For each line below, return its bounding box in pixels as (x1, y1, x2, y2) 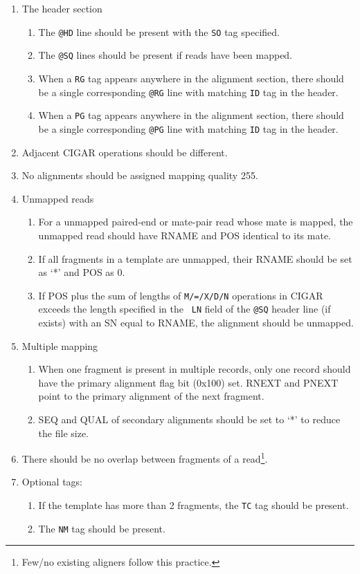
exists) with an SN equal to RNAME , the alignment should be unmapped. (38, 315, 354, 329)
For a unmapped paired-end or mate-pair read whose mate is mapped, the (38, 214, 353, 229)
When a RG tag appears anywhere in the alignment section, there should (38, 71, 344, 85)
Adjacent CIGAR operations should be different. (21, 145, 228, 159)
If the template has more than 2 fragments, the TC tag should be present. (38, 498, 349, 512)
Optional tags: (21, 474, 83, 489)
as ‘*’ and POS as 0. (38, 265, 125, 279)
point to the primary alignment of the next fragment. (38, 389, 264, 403)
